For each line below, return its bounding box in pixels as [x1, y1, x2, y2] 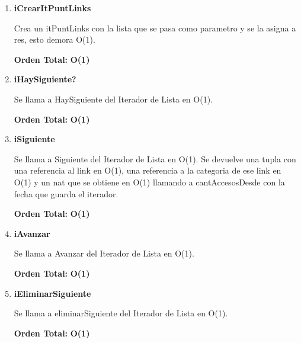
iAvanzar [14, 227, 50, 239]
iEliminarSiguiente [14, 287, 91, 299]
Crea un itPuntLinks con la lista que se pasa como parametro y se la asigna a [14, 21, 296, 34]
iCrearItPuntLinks [14, 2, 91, 14]
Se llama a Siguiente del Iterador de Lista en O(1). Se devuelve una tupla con [14, 152, 296, 165]
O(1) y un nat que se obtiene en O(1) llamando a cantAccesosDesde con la [14, 175, 285, 188]
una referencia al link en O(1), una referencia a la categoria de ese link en [14, 164, 281, 177]
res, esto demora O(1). [14, 33, 95, 46]
